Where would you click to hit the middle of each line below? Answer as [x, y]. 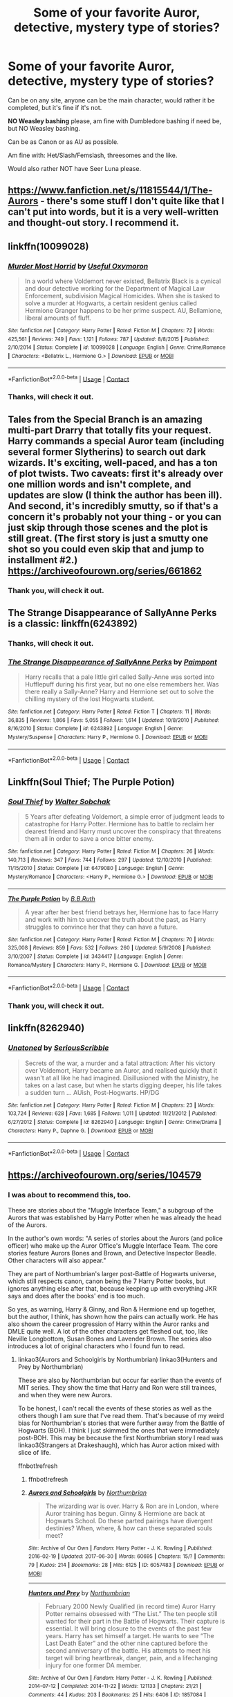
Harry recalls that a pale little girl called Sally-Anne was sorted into [120, 677]
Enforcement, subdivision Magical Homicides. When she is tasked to [122, 296]
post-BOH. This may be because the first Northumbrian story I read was [120, 1437]
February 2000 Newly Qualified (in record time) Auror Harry [131, 1606]
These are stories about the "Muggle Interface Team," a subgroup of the [111, 1210]
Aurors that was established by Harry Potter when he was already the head [115, 1217]
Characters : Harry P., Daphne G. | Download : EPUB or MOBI [81, 1131]
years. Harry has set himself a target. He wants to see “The [130, 1635]
